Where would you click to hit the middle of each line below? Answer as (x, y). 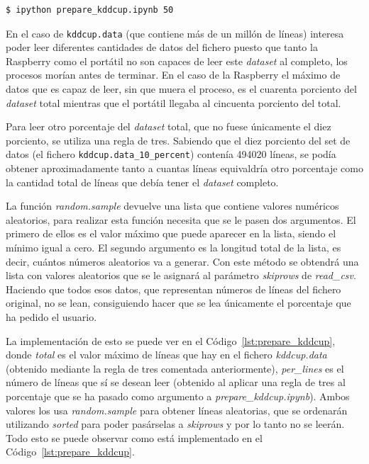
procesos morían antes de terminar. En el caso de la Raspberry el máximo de (173, 75)
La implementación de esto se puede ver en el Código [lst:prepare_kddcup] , (171, 340)
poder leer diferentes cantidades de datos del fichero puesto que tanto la (162, 47)
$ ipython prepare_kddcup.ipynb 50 (90, 10)
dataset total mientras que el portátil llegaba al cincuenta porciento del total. (174, 102)
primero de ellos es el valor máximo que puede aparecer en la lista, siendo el (171, 233)
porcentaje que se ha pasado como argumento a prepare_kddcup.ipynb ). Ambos (178, 396)
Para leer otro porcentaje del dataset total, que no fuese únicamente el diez (169, 126)
